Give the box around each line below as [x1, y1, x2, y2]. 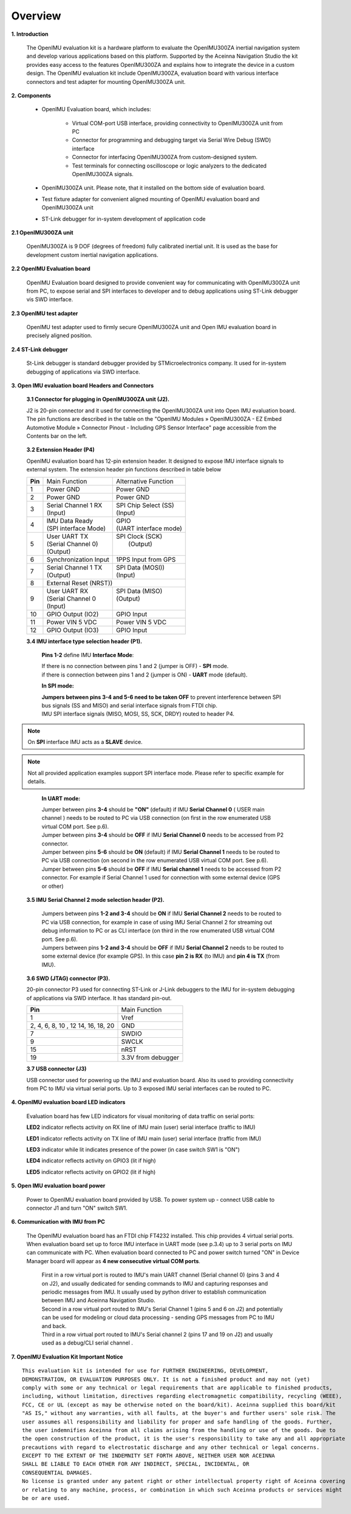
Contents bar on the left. [26, 432, 87, 440]
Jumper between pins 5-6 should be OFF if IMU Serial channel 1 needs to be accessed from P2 [41, 865, 282, 873]
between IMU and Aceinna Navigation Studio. [41, 1297, 155, 1304]
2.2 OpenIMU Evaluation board [11, 265, 90, 273]
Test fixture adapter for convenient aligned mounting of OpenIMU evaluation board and [41, 195, 260, 203]
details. [27, 778, 46, 785]
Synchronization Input [46, 555, 109, 564]
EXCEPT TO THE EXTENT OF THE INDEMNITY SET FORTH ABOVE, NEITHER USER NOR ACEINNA [22, 1452, 275, 1459]
